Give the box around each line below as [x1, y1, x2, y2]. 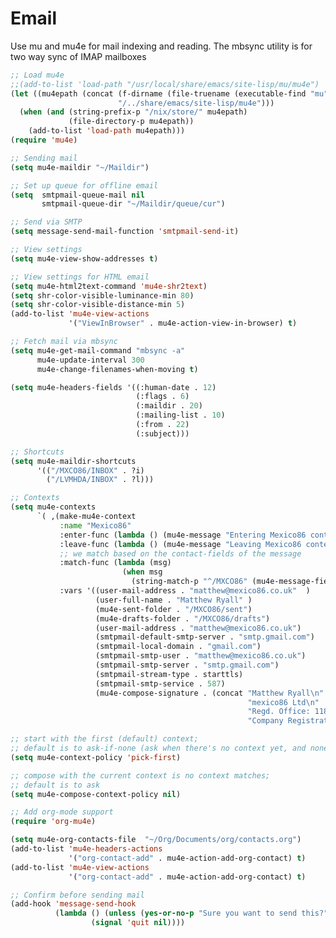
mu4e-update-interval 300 [36, 355, 145, 365]
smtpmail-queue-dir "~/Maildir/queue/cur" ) [41, 199, 226, 209]
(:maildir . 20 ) [135, 401, 203, 411]
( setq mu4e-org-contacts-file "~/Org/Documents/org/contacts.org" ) [10, 835, 302, 845]
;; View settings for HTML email [10, 272, 150, 282]
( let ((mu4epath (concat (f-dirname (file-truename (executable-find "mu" [10, 88, 329, 99]
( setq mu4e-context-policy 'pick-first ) [10, 752, 182, 762]
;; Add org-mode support [10, 807, 114, 817]
